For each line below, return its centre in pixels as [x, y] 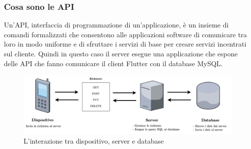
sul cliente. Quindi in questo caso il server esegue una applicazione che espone [121, 53]
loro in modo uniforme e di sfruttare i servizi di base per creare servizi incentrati [125, 44]
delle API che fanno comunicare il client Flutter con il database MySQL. [113, 63]
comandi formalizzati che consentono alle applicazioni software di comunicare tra [125, 34]
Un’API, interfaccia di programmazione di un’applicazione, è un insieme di [116, 25]
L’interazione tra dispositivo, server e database [94, 140]
